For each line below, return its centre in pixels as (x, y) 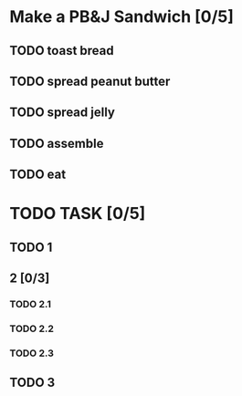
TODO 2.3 (32, 353)
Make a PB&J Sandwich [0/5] (122, 17)
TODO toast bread (62, 51)
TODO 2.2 (32, 328)
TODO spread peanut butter (90, 81)
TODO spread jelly (63, 113)
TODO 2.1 (31, 305)
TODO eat (38, 175)
